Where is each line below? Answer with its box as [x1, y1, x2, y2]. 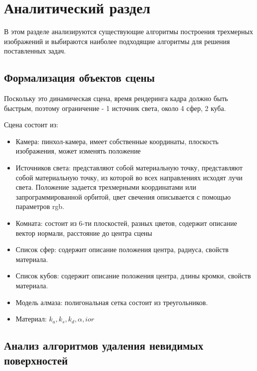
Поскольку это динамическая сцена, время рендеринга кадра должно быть [4, 93, 228, 104]
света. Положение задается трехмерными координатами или [15, 182, 196, 192]
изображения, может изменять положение [15, 146, 141, 156]
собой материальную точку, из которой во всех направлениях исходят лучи [15, 172, 243, 182]
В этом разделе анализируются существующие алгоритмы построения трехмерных [4, 26, 253, 37]
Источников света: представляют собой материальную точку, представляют [15, 162, 243, 173]
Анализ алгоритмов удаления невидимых [4, 338, 203, 353]
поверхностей [4, 352, 68, 368]
